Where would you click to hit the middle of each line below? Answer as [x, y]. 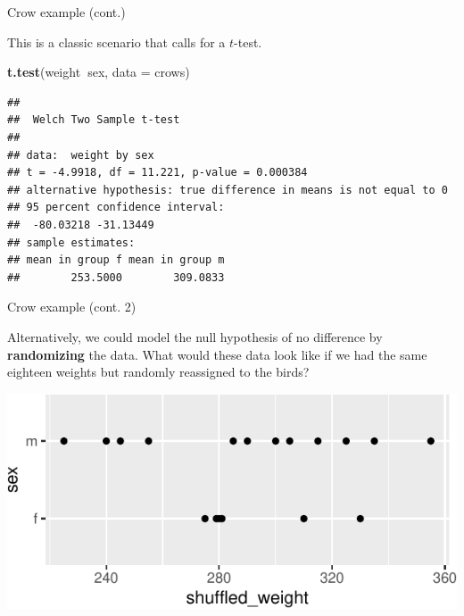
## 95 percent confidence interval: [116, 208]
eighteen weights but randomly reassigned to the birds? [158, 372]
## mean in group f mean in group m [116, 260]
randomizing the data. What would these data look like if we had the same [217, 354]
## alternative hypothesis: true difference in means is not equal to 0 [228, 190]
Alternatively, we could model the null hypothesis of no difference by [195, 336]
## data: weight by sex [81, 155]
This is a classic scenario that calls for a [116, 42]
